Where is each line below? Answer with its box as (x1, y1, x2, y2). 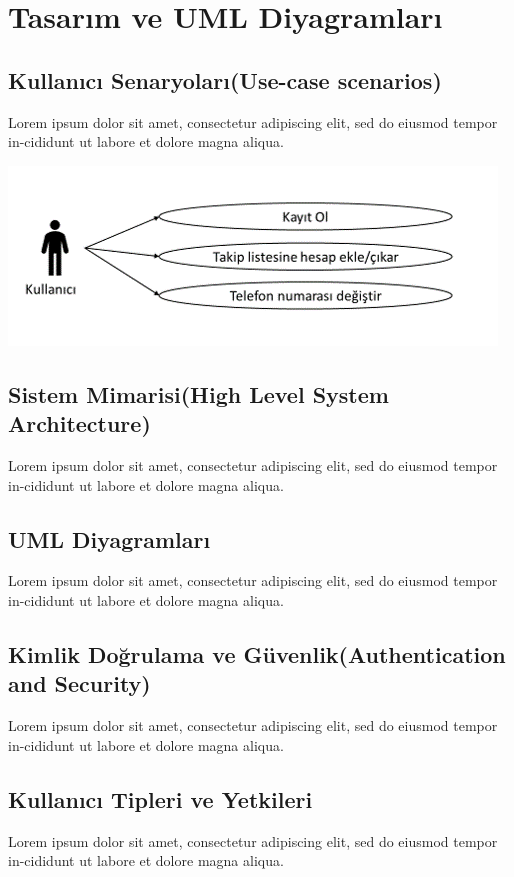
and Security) (8, 668, 151, 699)
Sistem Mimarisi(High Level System (8, 378, 389, 409)
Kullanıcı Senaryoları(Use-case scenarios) (8, 64, 442, 95)
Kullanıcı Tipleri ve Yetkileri (8, 783, 313, 814)
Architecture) (8, 408, 151, 439)
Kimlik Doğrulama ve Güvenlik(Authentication (8, 638, 506, 669)
